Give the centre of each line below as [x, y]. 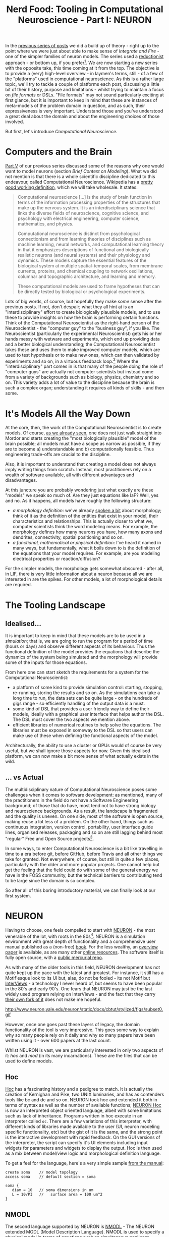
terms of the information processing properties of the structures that [89, 202]
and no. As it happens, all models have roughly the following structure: [78, 501]
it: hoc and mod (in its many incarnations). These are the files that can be [81, 1056]
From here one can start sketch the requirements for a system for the [77, 672]
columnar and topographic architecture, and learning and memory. [87, 276]
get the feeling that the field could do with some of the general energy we [82, 870]
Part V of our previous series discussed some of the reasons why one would [84, 165]
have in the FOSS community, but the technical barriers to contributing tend [84, 875]
